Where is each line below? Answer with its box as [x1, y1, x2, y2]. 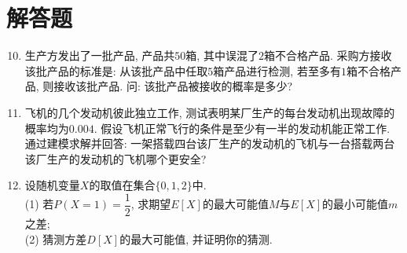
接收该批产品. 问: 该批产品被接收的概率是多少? [53, 78, 293, 94]
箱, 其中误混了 [185, 47, 258, 64]
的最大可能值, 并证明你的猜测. [119, 230, 273, 247]
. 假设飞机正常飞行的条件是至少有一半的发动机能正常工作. [93, 119, 390, 136]
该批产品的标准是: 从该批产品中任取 [24, 62, 208, 79]
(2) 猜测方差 [24, 230, 87, 247]
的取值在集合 [89, 177, 156, 193]
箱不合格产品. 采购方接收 [263, 47, 392, 64]
